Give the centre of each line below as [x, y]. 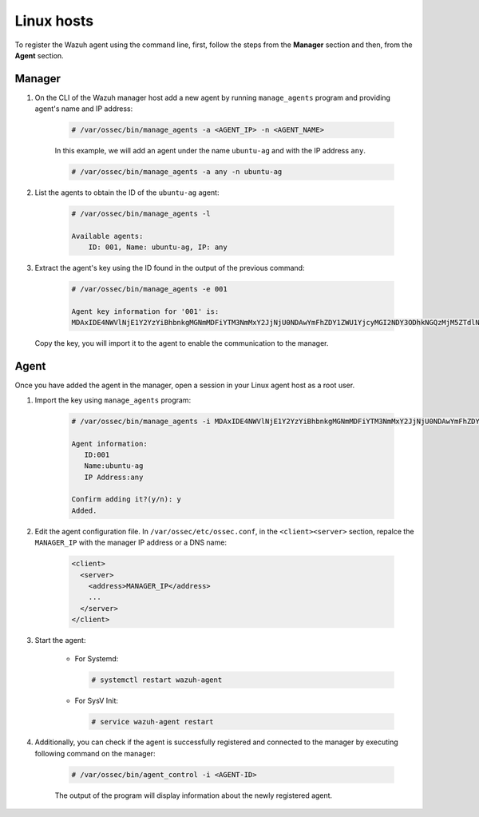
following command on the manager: [95, 753]
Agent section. [39, 55]
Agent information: [109, 444]
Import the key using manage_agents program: [113, 400]
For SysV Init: [97, 700]
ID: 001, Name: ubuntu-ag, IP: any [158, 247]
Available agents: [107, 236]
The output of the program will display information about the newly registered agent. [194, 795]
